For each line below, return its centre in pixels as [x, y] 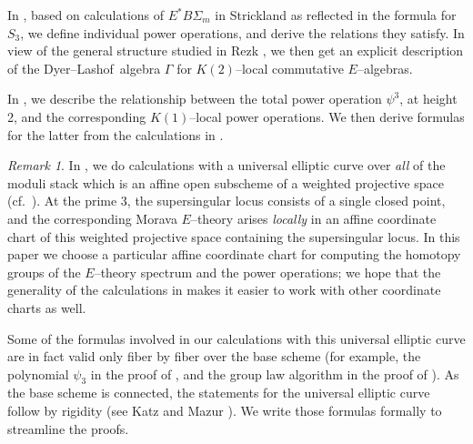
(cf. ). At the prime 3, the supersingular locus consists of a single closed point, [226, 201]
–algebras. [385, 68]
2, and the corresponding [77, 116]
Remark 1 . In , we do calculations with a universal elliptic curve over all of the [226, 165]
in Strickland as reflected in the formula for [336, 15]
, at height [428, 99]
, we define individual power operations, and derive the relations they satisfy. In [242, 32]
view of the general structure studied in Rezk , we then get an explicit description [236, 50]
